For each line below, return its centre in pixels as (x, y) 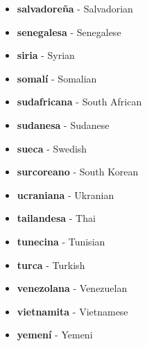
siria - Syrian (46, 55)
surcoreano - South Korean (78, 172)
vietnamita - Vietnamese (72, 311)
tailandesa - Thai (56, 218)
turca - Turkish (51, 265)
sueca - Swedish (52, 148)
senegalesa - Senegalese (69, 32)
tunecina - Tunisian (61, 241)
